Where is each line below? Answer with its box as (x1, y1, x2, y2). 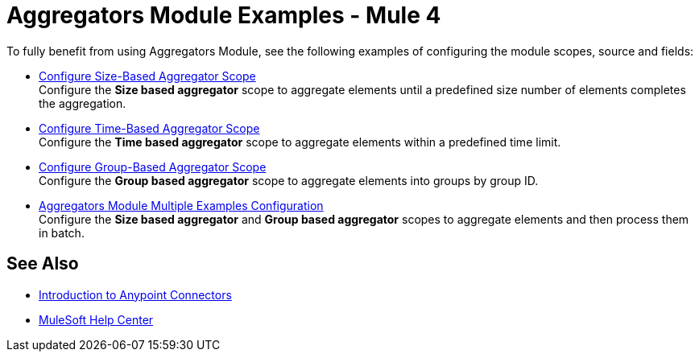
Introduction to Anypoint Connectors (39, 287, 232, 302)
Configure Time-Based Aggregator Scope (39, 121, 260, 135)
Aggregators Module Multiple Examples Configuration (39, 198, 324, 212)
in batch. (39, 225, 85, 240)
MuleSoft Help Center (39, 312, 154, 327)
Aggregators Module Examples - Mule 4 (6, 2, 441, 29)
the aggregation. (39, 96, 126, 110)
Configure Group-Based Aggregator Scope (39, 159, 267, 174)
